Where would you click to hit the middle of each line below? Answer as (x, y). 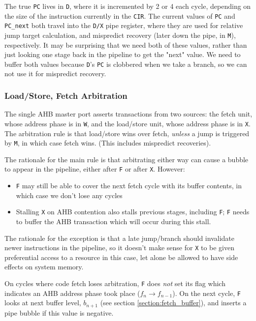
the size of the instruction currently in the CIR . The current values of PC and (120, 15)
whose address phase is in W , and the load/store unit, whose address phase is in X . (128, 123)
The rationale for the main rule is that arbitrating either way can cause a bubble (127, 159)
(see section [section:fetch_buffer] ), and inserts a (173, 303)
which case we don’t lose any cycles (69, 195)
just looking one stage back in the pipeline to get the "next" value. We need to (123, 54)
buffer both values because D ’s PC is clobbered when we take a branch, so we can (126, 64)
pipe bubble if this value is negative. (59, 312)
